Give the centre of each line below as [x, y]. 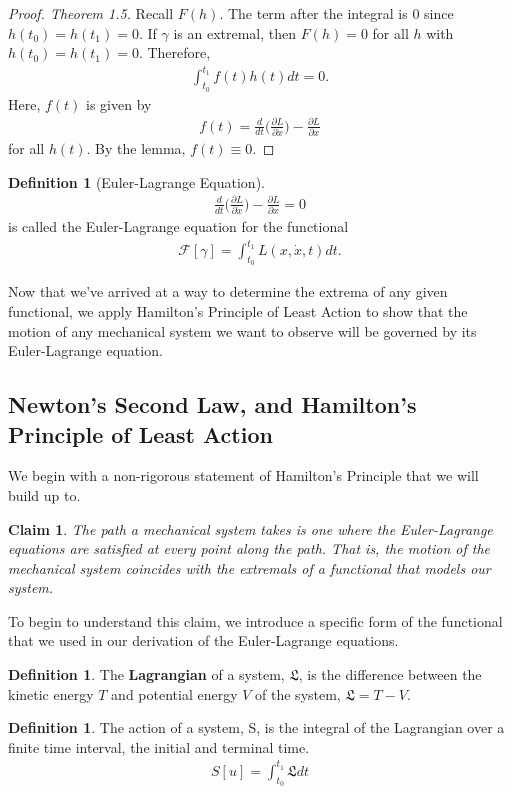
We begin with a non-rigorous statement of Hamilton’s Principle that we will [243, 475]
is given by [119, 103]
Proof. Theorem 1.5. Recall [91, 13]
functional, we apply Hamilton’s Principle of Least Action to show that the [238, 310]
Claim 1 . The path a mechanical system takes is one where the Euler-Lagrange [250, 528]
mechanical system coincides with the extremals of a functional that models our [249, 567]
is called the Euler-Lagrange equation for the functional [178, 226]
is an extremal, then [235, 32]
